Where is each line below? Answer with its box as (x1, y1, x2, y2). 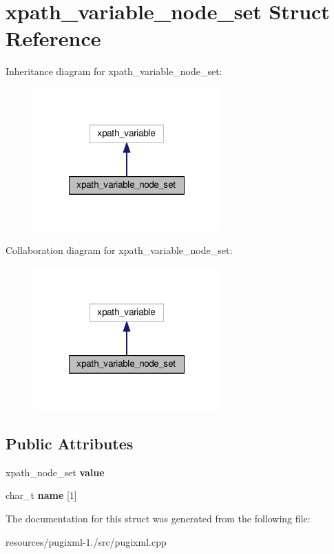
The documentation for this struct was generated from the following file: (6, 511, 311, 526)
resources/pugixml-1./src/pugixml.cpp (6, 534, 167, 548)
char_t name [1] (6, 488, 77, 502)
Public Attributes (6, 433, 134, 454)
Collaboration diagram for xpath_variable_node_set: (6, 243, 233, 257)
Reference (6, 24, 101, 52)
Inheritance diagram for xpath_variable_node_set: (6, 64, 222, 78)
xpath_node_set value (6, 465, 105, 479)
